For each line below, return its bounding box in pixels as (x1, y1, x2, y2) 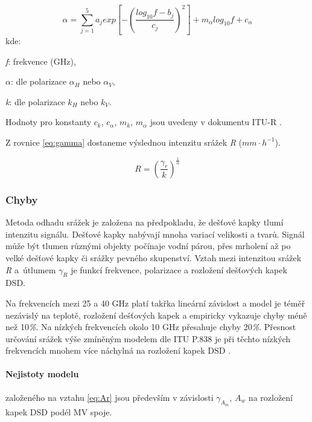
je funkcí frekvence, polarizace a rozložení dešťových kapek (71, 263, 287, 276)
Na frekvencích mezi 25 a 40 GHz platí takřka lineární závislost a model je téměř (5, 296, 305, 309)
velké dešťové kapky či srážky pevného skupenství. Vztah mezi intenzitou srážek (5, 251, 302, 264)
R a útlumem (5, 263, 56, 276)
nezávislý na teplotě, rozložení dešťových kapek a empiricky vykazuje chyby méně (5, 308, 307, 321)
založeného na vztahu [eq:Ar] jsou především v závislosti (5, 391, 214, 403)
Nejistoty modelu (5, 368, 79, 380)
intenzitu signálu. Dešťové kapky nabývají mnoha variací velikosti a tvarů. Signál (5, 227, 305, 240)
